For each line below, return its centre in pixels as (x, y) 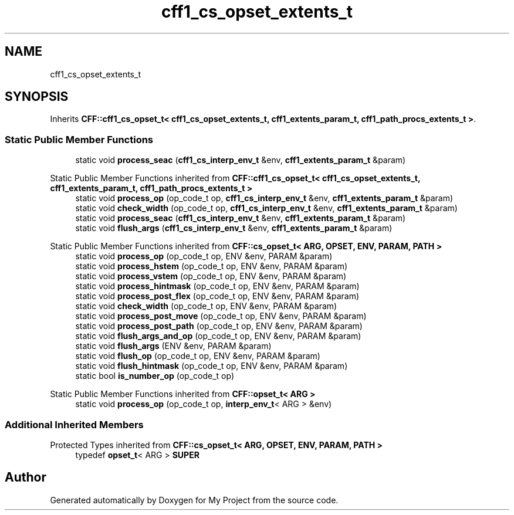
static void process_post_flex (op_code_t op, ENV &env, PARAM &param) (217, 296)
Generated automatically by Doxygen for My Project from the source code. (194, 500)
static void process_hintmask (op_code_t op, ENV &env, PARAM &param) (217, 286)
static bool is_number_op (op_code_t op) (155, 376)
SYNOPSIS (37, 97)
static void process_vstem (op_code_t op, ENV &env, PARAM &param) (211, 276)
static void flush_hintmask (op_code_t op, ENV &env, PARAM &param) (212, 366)
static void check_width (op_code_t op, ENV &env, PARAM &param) (206, 306)
